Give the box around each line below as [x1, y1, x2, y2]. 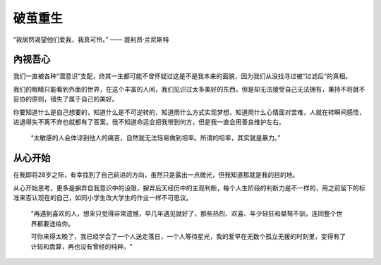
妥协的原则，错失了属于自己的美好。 [13, 95, 119, 104]
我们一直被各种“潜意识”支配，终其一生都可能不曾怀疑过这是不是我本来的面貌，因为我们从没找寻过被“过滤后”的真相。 [13, 72, 352, 80]
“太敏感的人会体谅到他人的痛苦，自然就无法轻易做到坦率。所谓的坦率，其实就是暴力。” [30, 134, 281, 142]
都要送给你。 [36, 219, 74, 228]
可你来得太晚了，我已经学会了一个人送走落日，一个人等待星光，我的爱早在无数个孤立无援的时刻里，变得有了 [30, 233, 346, 241]
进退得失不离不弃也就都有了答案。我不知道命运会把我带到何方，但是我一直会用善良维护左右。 [13, 118, 285, 126]
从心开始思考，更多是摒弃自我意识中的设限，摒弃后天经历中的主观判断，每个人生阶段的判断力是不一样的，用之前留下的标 [13, 183, 365, 192]
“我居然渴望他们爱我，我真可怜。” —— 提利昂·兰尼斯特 [13, 35, 169, 44]
